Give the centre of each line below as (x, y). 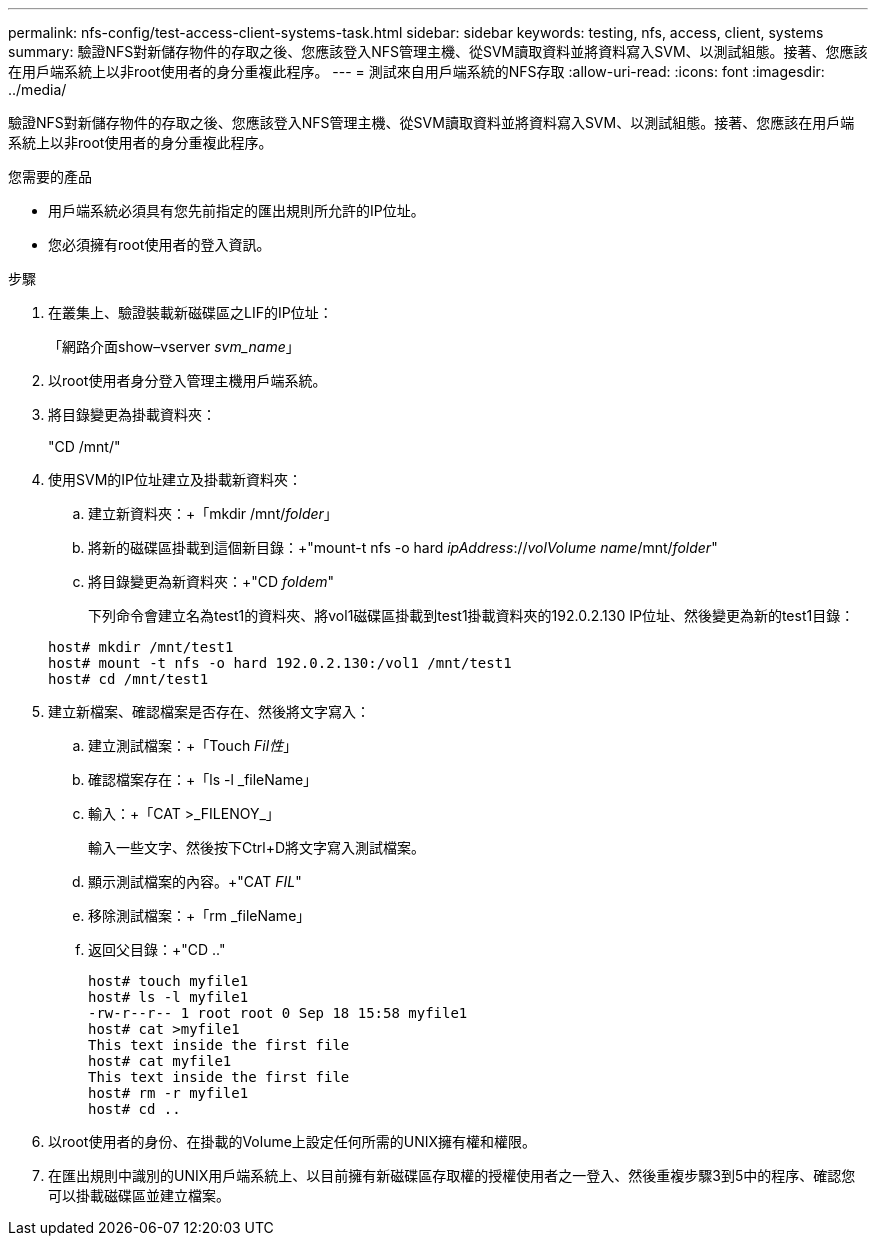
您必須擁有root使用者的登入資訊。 (159, 244)
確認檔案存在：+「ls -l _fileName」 (203, 779)
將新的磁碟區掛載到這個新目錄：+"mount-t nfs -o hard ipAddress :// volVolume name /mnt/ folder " (403, 547)
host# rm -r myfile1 (168, 1093)
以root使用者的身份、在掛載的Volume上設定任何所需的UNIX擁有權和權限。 (292, 1141)
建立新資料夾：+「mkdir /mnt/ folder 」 (213, 513)
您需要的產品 (50, 176)
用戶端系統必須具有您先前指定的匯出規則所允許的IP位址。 (236, 210)
